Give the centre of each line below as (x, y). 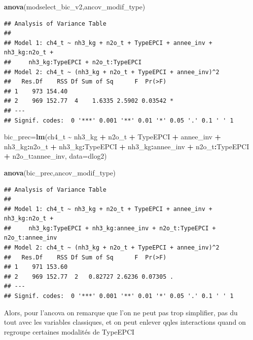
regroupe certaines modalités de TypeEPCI (69, 331)
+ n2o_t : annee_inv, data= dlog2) (55, 156)
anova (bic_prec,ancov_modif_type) (60, 172)
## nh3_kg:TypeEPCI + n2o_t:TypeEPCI (73, 62)
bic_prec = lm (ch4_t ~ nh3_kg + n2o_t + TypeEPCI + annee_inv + (112, 137)
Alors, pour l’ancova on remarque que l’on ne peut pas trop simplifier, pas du (121, 312)
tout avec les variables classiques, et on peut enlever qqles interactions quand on (125, 322)
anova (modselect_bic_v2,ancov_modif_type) (75, 6)
